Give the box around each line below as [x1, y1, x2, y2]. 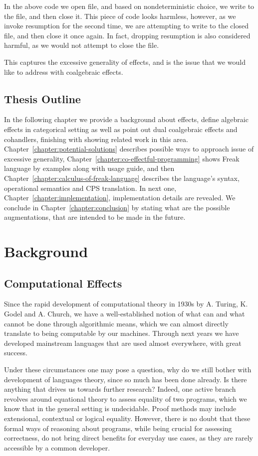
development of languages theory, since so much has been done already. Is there [4, 374, 247, 384]
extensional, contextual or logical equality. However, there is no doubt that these [4, 413, 251, 423]
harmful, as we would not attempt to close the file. [4, 40, 159, 50]
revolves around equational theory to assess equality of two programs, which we [4, 393, 247, 404]
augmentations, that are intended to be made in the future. [4, 212, 186, 222]
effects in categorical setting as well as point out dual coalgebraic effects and [4, 124, 238, 134]
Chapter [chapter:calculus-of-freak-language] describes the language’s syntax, [4, 172, 240, 183]
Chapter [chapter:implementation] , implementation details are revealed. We [4, 192, 236, 203]
